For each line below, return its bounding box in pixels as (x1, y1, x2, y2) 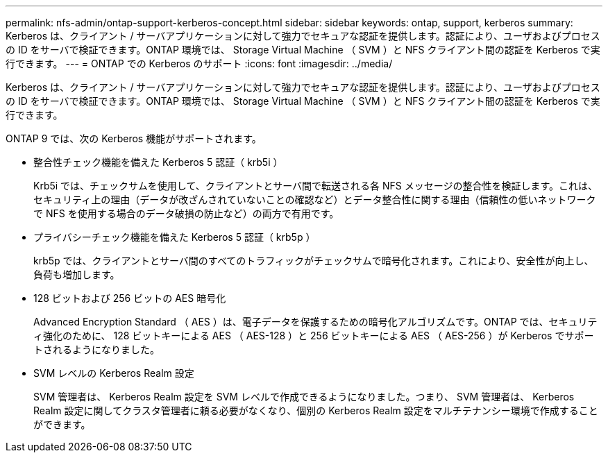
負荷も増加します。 (33, 269, 120, 280)
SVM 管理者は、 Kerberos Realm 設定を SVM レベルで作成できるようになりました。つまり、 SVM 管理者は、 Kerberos (33, 391, 575, 402)
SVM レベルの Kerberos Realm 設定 (33, 367, 194, 379)
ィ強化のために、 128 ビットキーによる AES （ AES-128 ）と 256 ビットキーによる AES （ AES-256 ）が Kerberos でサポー (33, 330, 594, 341)
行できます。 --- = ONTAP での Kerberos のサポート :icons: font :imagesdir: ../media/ (6, 58, 393, 69)
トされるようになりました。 (33, 343, 160, 355)
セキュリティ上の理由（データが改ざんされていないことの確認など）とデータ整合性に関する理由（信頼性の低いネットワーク (33, 194, 596, 205)
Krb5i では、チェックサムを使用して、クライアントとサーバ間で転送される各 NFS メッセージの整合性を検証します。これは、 (33, 180, 598, 192)
